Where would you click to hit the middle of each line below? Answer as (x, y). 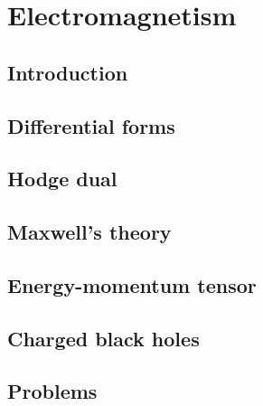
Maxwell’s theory (89, 232)
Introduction (68, 72)
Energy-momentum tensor (132, 284)
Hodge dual (62, 179)
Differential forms (91, 125)
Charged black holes (103, 338)
